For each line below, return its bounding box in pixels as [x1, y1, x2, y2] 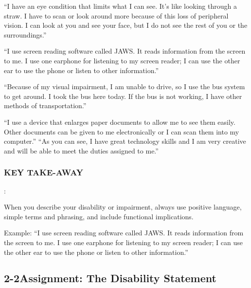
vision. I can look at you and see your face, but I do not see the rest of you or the [4, 20, 248, 30]
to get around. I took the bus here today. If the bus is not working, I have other [4, 91, 242, 101]
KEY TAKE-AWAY [4, 166, 84, 178]
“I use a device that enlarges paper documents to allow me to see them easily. [4, 116, 235, 127]
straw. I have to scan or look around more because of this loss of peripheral [4, 10, 229, 20]
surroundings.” [4, 29, 47, 39]
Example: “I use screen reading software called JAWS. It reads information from [4, 228, 244, 238]
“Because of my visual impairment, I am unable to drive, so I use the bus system [4, 81, 245, 92]
